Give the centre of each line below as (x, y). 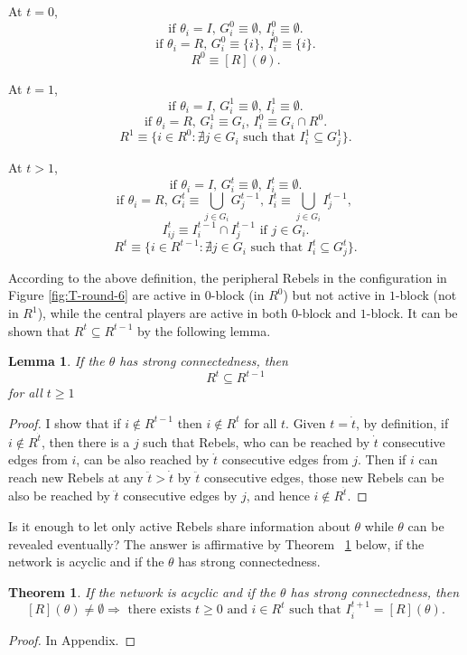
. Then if (382, 459)
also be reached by (59, 496)
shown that (39, 330)
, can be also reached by (143, 459)
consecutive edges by (180, 496)
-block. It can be (412, 313)
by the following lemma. (204, 330)
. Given (306, 422)
